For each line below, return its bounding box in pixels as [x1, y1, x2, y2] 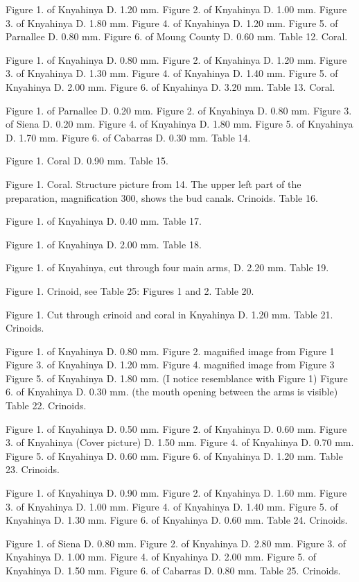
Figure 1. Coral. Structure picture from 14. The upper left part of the [6, 176, 301, 191]
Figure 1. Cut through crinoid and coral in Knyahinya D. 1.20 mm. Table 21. [6, 307, 333, 321]
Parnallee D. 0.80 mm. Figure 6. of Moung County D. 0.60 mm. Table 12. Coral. [6, 29, 348, 44]
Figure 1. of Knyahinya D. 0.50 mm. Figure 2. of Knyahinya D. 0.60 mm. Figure [6, 421, 347, 436]
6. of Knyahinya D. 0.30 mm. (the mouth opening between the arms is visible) [6, 384, 338, 399]
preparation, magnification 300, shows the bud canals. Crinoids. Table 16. [6, 190, 318, 205]
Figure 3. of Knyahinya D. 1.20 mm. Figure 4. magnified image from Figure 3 [6, 357, 335, 372]
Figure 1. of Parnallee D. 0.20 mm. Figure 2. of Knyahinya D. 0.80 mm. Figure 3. [6, 103, 352, 117]
